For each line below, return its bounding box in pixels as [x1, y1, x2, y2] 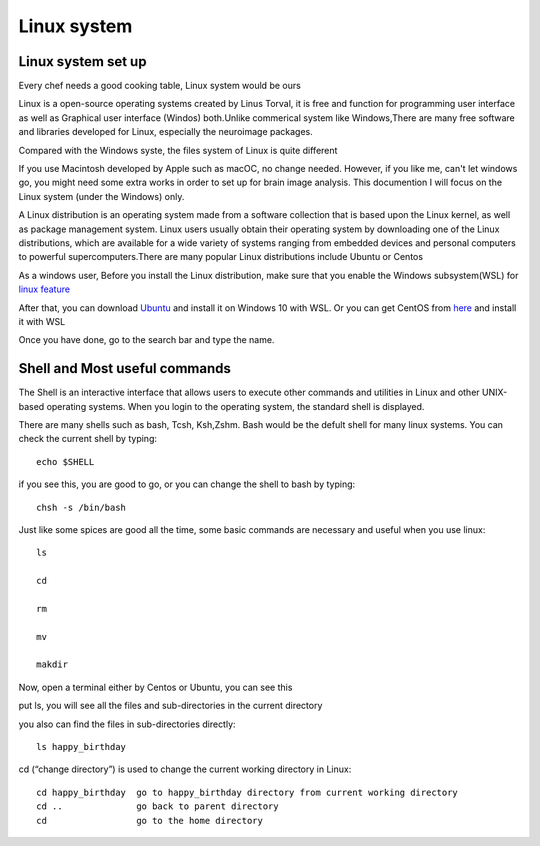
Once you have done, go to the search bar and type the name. [18, 334, 275, 346]
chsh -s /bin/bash [36, 501, 127, 513]
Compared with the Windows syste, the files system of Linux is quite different [18, 144, 338, 156]
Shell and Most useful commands [18, 360, 232, 377]
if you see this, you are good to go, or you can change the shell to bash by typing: [18, 478, 356, 490]
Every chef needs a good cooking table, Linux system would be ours [18, 80, 302, 92]
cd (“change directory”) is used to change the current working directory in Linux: [18, 763, 352, 775]
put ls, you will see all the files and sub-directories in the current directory [18, 700, 323, 712]
